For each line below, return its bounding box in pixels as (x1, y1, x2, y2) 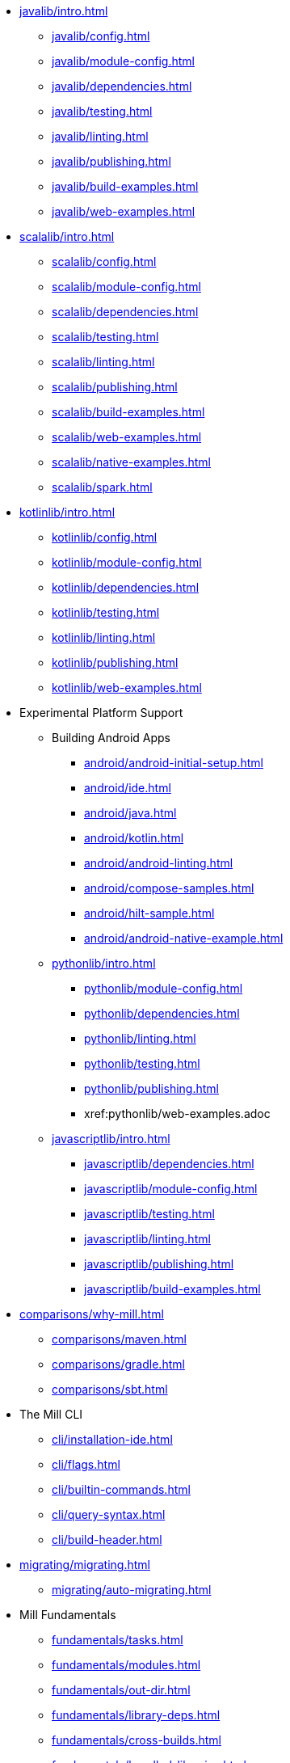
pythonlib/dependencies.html (84, 1006, 240, 1020)
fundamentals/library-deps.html (52, 1708, 221, 1722)
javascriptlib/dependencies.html (84, 1157, 254, 1170)
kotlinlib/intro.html (19, 505, 116, 519)
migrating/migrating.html (19, 1558, 150, 1571)
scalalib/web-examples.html (52, 430, 202, 444)
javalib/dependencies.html (52, 79, 192, 93)
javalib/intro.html (19, 4, 108, 18)
